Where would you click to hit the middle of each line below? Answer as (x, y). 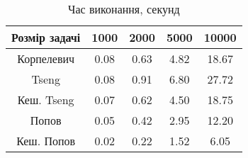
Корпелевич (46, 58)
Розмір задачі (46, 37)
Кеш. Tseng (46, 100)
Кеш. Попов (46, 141)
